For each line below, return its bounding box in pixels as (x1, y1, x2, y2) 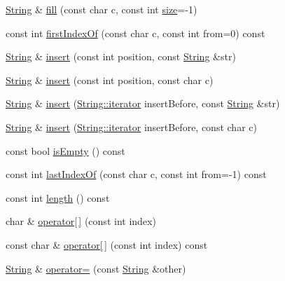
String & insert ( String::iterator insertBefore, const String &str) (6, 96, 280, 111)
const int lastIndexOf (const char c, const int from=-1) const (6, 167, 267, 181)
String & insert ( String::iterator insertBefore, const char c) (6, 119, 257, 134)
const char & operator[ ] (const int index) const (6, 237, 208, 252)
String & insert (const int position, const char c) (6, 72, 214, 87)
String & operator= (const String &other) (6, 261, 186, 275)
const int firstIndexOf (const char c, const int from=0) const (6, 25, 265, 40)
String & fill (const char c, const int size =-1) (6, 2, 197, 16)
